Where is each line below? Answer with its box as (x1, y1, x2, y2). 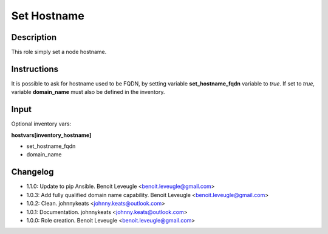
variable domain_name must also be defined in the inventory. (11, 89, 165, 96)
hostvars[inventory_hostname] (11, 131, 92, 139)
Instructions (11, 64, 59, 74)
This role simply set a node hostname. (11, 48, 107, 56)
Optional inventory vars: (11, 120, 72, 127)
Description (11, 32, 57, 42)
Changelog (11, 167, 54, 177)
